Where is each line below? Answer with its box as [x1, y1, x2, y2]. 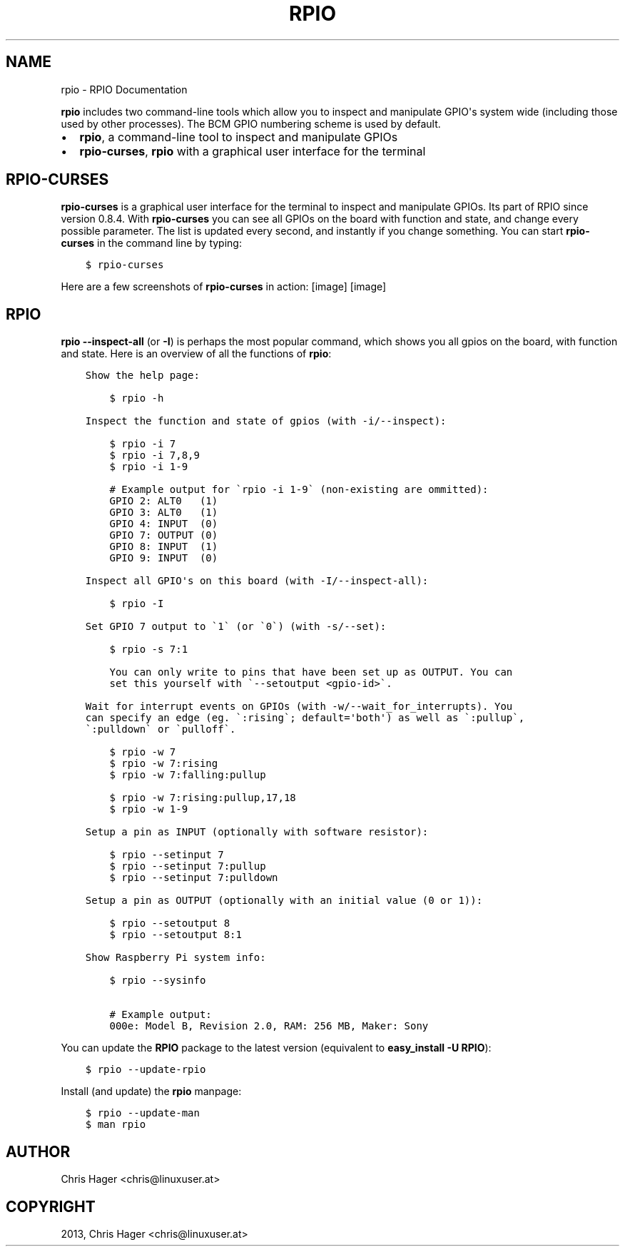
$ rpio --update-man [85, 1107, 200, 1119]
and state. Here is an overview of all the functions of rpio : [61, 347, 332, 360]
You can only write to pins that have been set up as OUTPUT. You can [109, 666, 513, 678]
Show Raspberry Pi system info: [85, 952, 266, 964]
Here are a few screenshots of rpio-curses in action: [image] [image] [61, 280, 387, 293]
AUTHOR [6, 1142, 71, 1161]
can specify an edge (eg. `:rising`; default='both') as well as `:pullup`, [85, 712, 525, 724]
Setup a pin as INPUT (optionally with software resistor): [85, 826, 429, 838]
